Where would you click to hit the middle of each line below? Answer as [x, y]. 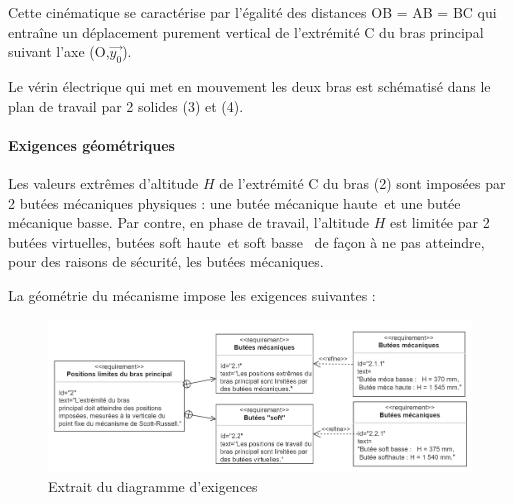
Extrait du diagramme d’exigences [153, 486]
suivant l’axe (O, [59, 51]
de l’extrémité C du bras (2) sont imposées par [362, 182]
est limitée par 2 [440, 222]
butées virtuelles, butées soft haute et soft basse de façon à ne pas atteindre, [246, 241]
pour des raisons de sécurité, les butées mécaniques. [166, 261]
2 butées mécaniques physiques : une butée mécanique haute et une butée [234, 202]
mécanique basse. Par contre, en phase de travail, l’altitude [189, 222]
